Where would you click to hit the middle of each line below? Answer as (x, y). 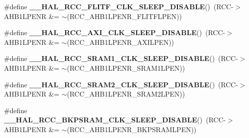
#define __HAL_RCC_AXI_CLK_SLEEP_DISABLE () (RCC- (115, 32)
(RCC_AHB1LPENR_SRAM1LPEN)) (126, 68)
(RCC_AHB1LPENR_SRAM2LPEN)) (126, 94)
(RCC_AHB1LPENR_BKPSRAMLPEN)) (132, 129)
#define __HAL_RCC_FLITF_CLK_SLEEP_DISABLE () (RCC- (119, 6)
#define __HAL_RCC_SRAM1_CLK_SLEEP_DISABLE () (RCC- (121, 58)
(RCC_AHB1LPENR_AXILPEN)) (120, 42)
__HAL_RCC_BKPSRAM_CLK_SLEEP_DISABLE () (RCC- (115, 120)
